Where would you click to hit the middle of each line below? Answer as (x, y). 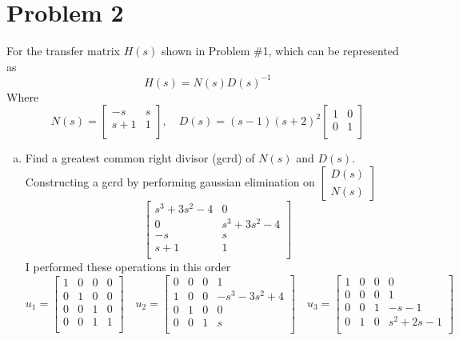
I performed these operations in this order (128, 267)
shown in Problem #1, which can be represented (280, 51)
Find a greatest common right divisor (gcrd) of (140, 158)
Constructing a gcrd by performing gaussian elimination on (170, 182)
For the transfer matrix (64, 51)
